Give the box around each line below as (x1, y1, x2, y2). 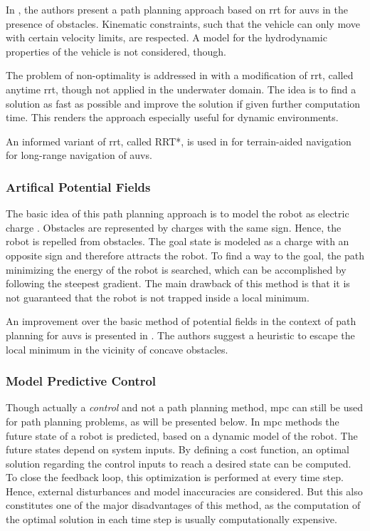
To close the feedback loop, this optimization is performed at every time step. (6, 470, 344, 485)
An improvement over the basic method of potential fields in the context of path (6, 314, 356, 329)
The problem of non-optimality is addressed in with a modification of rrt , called (6, 68, 354, 83)
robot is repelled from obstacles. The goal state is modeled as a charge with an (6, 234, 349, 249)
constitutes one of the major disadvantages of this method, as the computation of (6, 498, 361, 512)
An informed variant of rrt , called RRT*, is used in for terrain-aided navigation (6, 133, 351, 148)
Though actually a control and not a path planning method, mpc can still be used (6, 400, 363, 415)
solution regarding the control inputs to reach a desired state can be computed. (6, 455, 351, 470)
